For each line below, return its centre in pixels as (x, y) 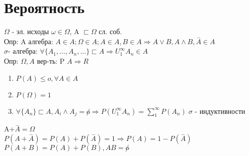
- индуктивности (220, 111)
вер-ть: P (51, 60)
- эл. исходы (30, 31)
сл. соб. (110, 31)
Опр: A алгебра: (29, 41)
